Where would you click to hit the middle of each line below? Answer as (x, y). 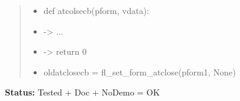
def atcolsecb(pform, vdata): (96, 10)
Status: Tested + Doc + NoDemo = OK (82, 92)
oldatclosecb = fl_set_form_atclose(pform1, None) (140, 71)
